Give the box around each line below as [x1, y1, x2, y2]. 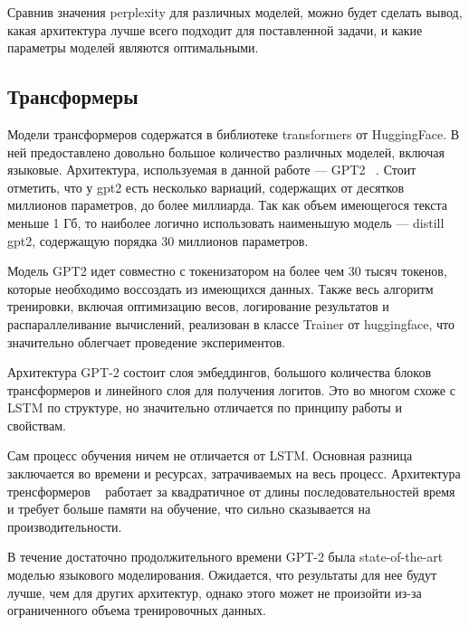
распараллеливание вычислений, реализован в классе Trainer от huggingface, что [7, 314, 455, 333]
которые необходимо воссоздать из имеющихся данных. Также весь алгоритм [7, 279, 434, 298]
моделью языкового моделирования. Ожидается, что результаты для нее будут [7, 565, 437, 584]
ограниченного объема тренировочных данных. [7, 601, 266, 620]
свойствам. [7, 415, 66, 434]
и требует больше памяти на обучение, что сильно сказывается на [7, 499, 371, 518]
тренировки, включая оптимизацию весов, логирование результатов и [7, 297, 389, 316]
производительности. [7, 516, 122, 535]
